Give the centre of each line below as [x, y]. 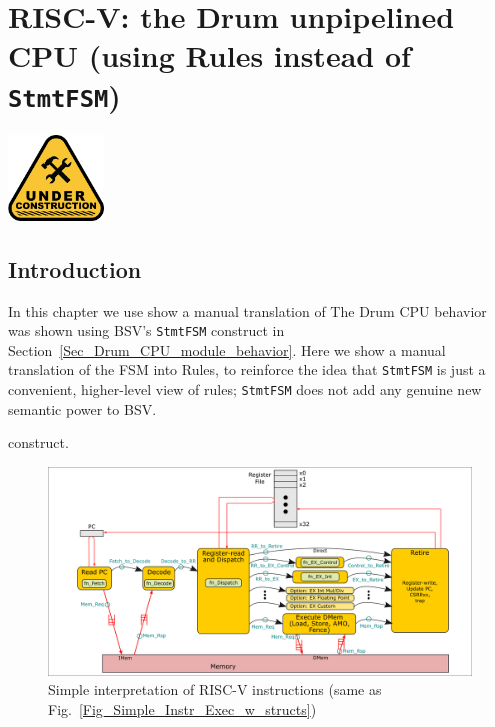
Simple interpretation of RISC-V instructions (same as [215, 689]
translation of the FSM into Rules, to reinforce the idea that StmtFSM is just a [247, 369]
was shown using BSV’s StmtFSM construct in [146, 330]
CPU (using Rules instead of [209, 55]
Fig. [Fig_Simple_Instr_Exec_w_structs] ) [182, 708]
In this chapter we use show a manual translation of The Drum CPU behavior [247, 310]
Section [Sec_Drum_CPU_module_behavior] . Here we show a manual [227, 349]
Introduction [75, 268]
